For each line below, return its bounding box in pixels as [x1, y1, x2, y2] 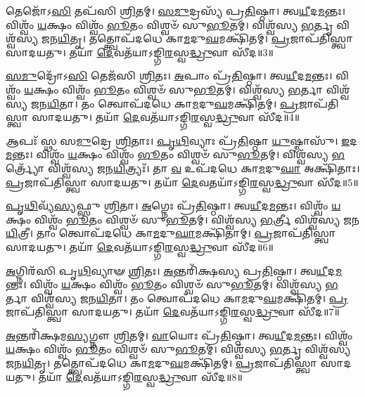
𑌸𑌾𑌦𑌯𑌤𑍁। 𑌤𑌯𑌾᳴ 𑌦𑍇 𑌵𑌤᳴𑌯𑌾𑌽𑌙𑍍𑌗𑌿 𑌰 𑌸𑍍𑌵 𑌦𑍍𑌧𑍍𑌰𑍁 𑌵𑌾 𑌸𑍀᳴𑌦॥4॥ [32, 110, 300, 124]
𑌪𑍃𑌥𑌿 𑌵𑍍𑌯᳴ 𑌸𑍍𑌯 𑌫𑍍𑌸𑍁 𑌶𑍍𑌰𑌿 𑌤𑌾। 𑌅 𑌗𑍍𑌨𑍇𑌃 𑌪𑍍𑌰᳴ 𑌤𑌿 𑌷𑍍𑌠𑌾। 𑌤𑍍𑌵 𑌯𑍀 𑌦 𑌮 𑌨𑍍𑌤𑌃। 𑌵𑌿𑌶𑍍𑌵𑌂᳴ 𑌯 [6, 198, 341, 213]
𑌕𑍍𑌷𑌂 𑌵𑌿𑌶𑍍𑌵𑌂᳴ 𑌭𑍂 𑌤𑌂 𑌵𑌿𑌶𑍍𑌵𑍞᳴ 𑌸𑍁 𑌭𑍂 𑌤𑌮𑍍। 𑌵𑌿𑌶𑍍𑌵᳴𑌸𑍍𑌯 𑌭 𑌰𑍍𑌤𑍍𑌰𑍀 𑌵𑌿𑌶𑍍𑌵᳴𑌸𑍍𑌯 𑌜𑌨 [6, 211, 360, 226]
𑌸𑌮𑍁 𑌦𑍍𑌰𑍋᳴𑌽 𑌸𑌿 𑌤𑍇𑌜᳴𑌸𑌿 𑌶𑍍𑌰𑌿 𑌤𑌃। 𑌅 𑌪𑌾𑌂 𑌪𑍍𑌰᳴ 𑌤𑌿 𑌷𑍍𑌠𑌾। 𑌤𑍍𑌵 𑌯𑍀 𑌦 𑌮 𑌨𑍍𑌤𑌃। [6, 68, 333, 83]
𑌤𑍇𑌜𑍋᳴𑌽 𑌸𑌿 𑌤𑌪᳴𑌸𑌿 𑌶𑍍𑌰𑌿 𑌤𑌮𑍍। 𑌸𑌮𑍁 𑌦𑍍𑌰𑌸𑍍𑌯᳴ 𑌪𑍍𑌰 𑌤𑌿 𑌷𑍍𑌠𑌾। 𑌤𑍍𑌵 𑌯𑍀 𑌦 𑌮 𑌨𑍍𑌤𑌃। [6, 4, 346, 18]
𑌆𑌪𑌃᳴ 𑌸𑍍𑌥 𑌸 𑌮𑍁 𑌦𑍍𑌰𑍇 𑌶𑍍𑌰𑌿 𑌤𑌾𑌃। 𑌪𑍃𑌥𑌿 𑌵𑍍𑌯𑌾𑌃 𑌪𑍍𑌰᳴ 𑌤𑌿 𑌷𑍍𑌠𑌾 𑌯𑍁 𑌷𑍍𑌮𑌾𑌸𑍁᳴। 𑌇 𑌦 [6, 133, 358, 148]
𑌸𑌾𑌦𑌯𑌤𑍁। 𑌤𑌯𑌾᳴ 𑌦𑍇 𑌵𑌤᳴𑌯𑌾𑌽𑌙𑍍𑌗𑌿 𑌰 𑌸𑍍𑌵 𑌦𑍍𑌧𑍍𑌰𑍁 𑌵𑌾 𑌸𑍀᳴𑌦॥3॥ [6, 44, 274, 59]
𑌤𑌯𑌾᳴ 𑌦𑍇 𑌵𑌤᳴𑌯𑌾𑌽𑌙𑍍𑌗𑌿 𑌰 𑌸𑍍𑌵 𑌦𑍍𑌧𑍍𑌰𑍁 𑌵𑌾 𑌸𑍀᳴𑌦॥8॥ [38, 369, 243, 384]
